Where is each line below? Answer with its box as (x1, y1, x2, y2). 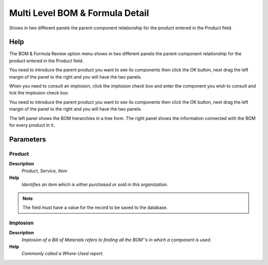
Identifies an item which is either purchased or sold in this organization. (21, 181, 168, 187)
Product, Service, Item (21, 168, 67, 174)
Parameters (9, 135, 46, 144)
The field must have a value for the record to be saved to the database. (22, 204, 168, 211)
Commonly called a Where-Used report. (21, 251, 104, 257)
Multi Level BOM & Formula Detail (9, 7, 149, 18)
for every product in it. (9, 122, 55, 128)
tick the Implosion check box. (9, 90, 69, 96)
